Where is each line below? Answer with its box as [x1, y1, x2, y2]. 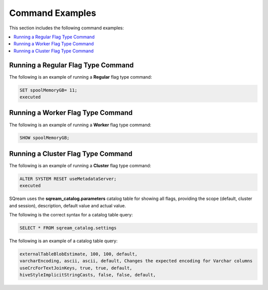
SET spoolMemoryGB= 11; [19, 87, 78, 93]
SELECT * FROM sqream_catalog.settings [19, 225, 117, 231]
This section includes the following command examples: [9, 25, 124, 31]
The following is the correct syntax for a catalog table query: [9, 212, 134, 218]
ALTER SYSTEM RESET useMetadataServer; [19, 176, 117, 182]
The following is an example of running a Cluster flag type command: [9, 162, 151, 169]
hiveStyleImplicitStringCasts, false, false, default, [19, 272, 156, 278]
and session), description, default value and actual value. [9, 202, 126, 208]
